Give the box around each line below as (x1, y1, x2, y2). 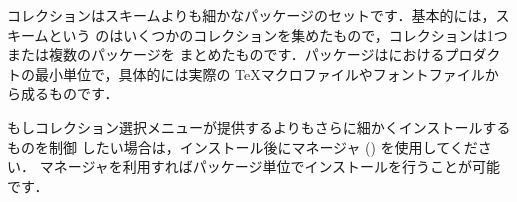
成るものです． (20, 83, 119, 104)
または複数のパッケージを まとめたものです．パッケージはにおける (7, 44, 445, 65)
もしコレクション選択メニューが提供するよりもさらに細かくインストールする (7, 116, 511, 137)
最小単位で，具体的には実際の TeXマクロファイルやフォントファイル (34, 63, 485, 84)
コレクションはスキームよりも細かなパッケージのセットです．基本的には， (7, 5, 496, 25)
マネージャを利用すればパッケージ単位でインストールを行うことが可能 (39, 156, 501, 177)
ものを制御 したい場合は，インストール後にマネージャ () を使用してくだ (7, 136, 478, 157)
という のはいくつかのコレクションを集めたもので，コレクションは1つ (48, 24, 508, 45)
